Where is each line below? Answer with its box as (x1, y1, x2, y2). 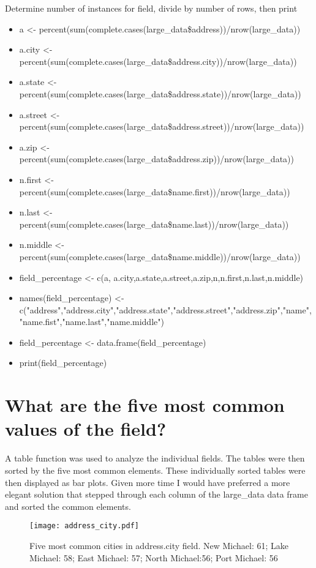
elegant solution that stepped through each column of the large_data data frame (5, 488, 308, 501)
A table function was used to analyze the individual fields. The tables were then (5, 452, 305, 465)
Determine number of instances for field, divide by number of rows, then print (5, 2, 298, 14)
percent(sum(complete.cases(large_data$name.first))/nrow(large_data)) (19, 185, 290, 198)
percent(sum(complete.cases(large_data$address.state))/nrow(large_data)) (19, 87, 301, 100)
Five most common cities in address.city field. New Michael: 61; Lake (29, 539, 289, 551)
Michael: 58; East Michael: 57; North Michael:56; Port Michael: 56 (29, 551, 278, 564)
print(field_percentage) (19, 356, 107, 369)
